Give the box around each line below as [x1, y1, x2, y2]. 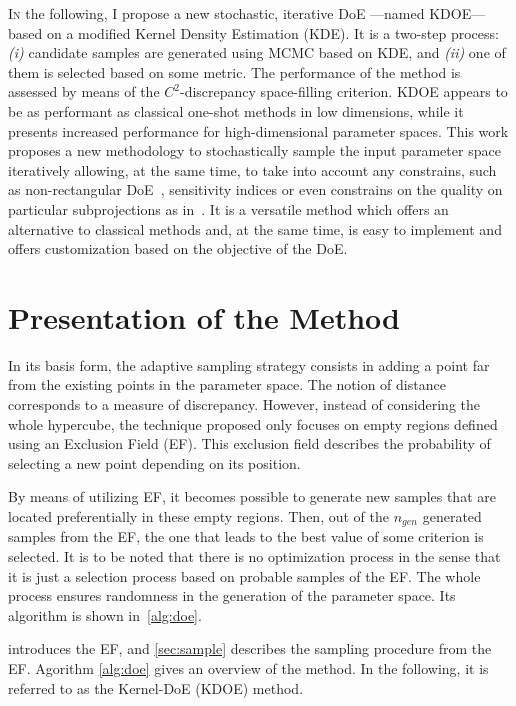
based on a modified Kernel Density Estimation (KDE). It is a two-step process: [8, 22, 499, 43]
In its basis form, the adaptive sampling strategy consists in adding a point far [8, 354, 490, 375]
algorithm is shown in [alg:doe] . [8, 604, 202, 625]
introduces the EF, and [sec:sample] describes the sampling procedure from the [8, 638, 492, 659]
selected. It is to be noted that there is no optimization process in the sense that [8, 546, 501, 567]
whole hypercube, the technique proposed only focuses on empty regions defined [8, 413, 498, 434]
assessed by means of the [8, 81, 160, 102]
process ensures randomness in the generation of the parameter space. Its [8, 585, 456, 606]
